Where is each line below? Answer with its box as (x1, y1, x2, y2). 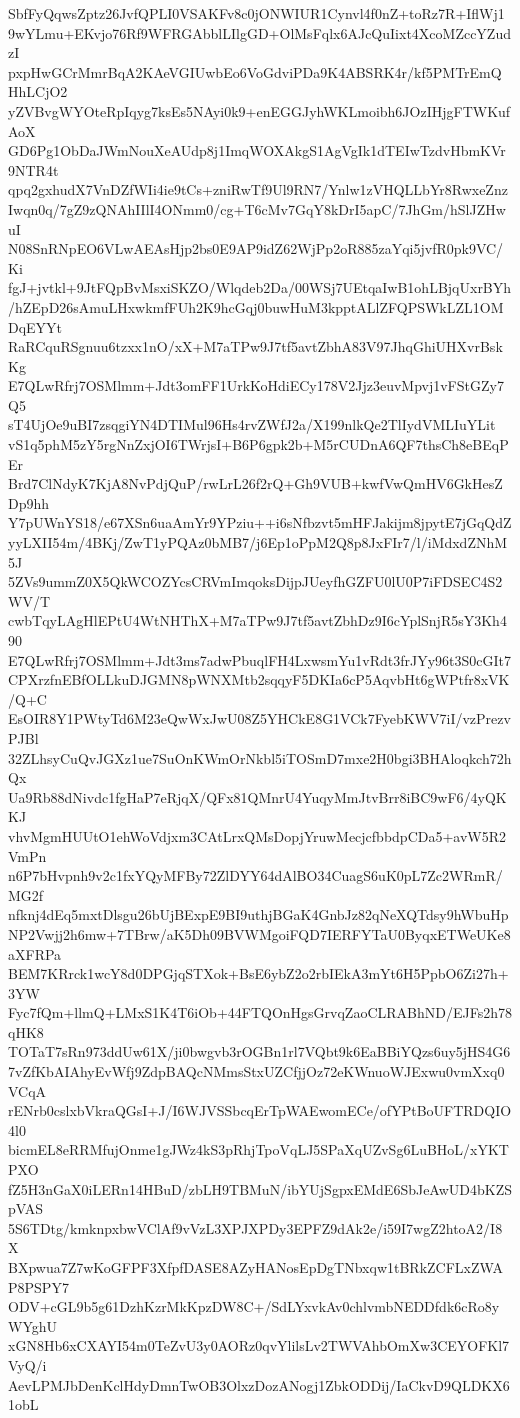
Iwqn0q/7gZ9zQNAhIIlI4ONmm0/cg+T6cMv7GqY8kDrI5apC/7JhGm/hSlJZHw (8, 198, 506, 219)
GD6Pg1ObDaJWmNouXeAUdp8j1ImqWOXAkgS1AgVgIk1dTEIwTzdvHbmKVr (8, 140, 506, 161)
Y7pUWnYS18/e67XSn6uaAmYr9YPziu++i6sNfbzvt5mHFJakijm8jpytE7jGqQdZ (8, 512, 512, 533)
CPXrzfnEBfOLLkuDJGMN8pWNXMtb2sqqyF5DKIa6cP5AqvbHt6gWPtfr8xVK (8, 669, 510, 690)
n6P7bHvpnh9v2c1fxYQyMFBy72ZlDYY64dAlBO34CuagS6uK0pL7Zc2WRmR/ (8, 865, 503, 886)
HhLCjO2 (8, 81, 68, 102)
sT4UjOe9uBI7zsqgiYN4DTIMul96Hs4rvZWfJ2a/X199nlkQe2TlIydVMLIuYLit (8, 414, 496, 435)
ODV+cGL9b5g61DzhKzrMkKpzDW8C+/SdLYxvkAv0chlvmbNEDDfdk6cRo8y (8, 1296, 500, 1317)
